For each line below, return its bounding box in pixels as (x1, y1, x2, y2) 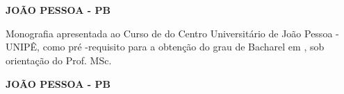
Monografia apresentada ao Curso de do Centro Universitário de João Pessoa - (6, 26, 339, 40)
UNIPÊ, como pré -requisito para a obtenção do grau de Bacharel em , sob (6, 39, 325, 54)
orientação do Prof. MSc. (6, 53, 112, 67)
